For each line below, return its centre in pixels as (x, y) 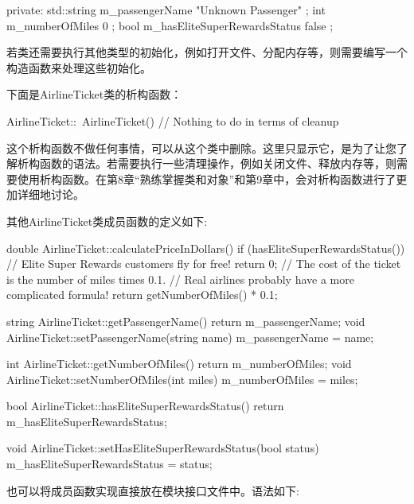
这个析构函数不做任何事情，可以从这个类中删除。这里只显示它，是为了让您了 (207, 147)
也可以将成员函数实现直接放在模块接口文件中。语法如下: (153, 490)
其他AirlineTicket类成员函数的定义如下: (107, 221)
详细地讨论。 (51, 194)
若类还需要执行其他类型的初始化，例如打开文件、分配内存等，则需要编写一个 (207, 52)
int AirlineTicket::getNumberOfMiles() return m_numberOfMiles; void (179, 364)
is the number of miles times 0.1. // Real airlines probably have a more (180, 279)
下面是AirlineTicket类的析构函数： (94, 94)
